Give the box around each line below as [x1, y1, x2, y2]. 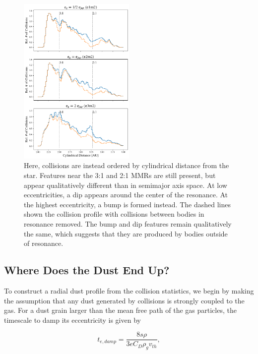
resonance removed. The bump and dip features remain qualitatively [24, 219, 232, 229]
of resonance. [24, 238, 64, 248]
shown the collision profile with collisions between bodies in [24, 209, 204, 219]
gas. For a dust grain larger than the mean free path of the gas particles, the [4, 305, 237, 315]
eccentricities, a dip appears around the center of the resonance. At [24, 189, 228, 200]
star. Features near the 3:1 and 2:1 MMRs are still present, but [24, 170, 216, 180]
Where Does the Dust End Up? [4, 262, 170, 278]
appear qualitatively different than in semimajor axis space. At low [24, 179, 227, 190]
